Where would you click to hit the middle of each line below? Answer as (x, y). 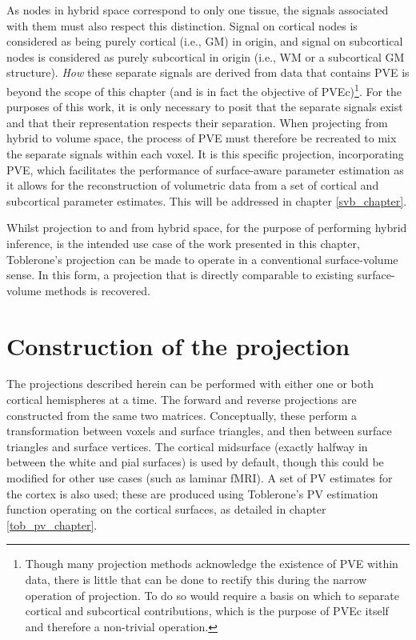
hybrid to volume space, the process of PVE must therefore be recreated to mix (202, 138)
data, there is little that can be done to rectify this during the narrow (196, 579)
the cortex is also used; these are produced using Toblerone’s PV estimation (192, 493)
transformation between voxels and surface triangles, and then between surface (199, 431)
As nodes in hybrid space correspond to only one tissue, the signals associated (198, 10)
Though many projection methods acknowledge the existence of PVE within (212, 564)
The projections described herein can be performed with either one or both (190, 384)
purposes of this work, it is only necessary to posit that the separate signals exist (205, 107)
